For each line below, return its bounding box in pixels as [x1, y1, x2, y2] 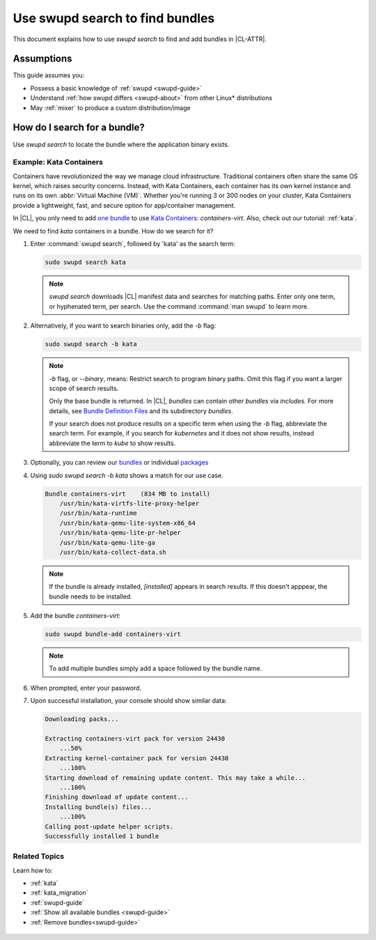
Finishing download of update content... [45, 793, 189, 801]
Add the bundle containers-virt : [30, 612, 121, 620]
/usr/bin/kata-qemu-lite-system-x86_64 [59, 519, 196, 527]
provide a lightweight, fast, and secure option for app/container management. [13, 201, 236, 209]
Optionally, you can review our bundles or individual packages [30, 459, 209, 467]
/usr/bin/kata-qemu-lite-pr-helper [59, 529, 181, 537]
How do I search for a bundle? [13, 122, 146, 134]
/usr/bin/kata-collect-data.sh [59, 548, 166, 556]
